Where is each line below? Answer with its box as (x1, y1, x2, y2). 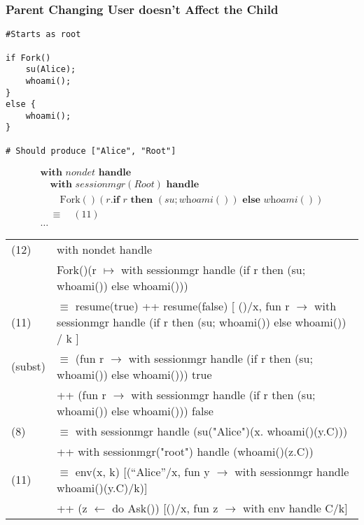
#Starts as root (6, 29, 81, 40)
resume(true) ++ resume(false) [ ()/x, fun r (75, 297, 290, 314)
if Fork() (6, 52, 51, 63)
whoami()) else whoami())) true (57, 366, 212, 382)
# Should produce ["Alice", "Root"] (6, 145, 176, 156)
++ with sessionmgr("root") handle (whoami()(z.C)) (57, 443, 314, 459)
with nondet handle (57, 240, 153, 257)
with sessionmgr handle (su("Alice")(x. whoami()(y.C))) (75, 422, 348, 439)
